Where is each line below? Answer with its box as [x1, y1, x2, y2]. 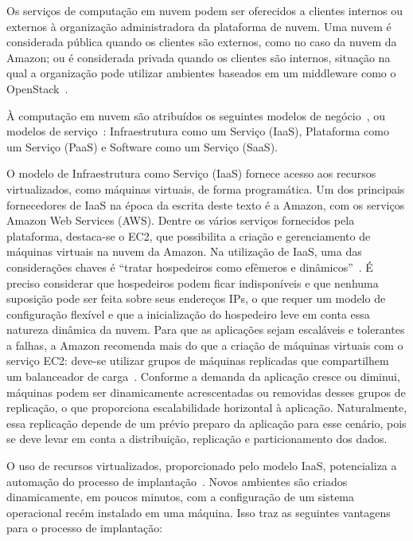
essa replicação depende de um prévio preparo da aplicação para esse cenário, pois [6, 414, 407, 431]
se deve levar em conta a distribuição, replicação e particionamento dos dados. [6, 430, 388, 447]
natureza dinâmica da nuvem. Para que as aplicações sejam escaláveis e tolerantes [6, 321, 405, 338]
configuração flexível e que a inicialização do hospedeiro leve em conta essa [6, 305, 370, 322]
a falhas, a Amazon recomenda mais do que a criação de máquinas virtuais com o [6, 336, 403, 353]
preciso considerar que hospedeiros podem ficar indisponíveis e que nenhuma [6, 274, 379, 291]
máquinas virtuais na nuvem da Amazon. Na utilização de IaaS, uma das [6, 243, 362, 260]
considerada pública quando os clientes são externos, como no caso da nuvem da [6, 33, 397, 50]
